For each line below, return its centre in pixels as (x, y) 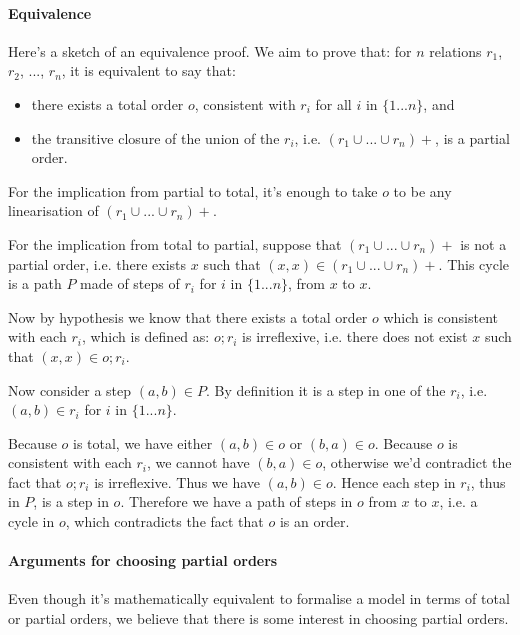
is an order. (314, 521)
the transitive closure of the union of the (155, 137)
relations (455, 50)
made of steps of (130, 283)
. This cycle (474, 263)
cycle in (31, 521)
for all (333, 103)
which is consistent (441, 316)
